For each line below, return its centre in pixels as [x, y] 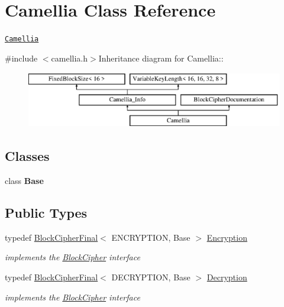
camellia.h [70, 58]
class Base [24, 180]
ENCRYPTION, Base [151, 237]
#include [21, 58]
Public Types [46, 212]
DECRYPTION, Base [151, 277]
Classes [27, 156]
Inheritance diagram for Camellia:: [161, 58]
